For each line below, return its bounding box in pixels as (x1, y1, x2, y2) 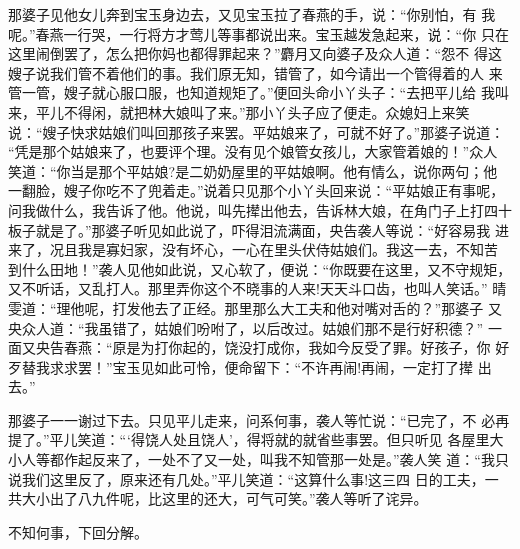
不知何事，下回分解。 (8, 521, 148, 542)
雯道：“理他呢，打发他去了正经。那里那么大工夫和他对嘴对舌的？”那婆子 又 (8, 297, 502, 318)
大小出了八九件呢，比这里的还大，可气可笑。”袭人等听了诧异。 (21, 488, 428, 509)
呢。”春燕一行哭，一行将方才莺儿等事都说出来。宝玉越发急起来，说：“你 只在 (8, 23, 509, 44)
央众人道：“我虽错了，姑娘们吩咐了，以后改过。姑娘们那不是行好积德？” (8, 317, 484, 338)
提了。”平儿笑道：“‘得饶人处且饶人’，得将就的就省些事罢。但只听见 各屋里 (8, 429, 490, 450)
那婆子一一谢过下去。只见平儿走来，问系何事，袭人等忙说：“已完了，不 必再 (8, 409, 510, 430)
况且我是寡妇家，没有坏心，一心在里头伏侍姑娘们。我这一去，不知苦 (49, 239, 498, 260)
